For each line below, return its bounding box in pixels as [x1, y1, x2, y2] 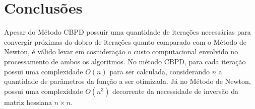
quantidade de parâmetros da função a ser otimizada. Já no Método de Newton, [4, 76, 251, 86]
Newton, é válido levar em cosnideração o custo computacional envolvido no [4, 46, 238, 57]
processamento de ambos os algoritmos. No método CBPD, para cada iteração [4, 56, 246, 66]
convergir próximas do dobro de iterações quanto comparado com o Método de [4, 36, 247, 47]
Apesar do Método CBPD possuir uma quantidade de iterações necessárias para [4, 27, 251, 37]
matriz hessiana [4, 96, 52, 107]
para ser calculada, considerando [109, 66, 210, 76]
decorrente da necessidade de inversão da [112, 85, 239, 96]
